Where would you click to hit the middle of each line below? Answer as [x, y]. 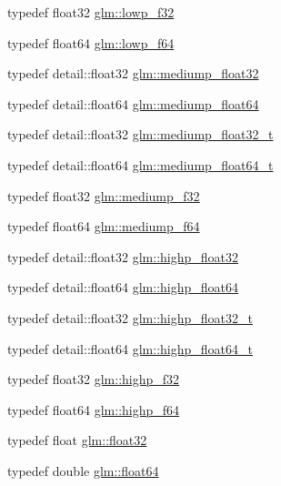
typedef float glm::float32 [77, 440]
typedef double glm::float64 [83, 470]
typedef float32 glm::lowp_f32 [91, 12]
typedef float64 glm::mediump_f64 [104, 226]
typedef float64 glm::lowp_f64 [91, 42]
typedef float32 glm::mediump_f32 [104, 195]
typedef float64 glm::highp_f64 [94, 409]
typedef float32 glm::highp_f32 [94, 379]
